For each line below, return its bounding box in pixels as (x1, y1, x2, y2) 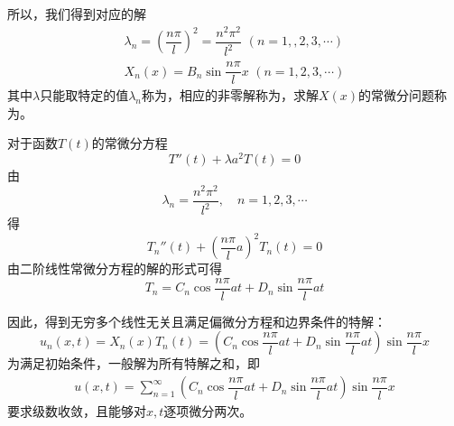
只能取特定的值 (40, 86, 129, 105)
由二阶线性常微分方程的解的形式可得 (7, 259, 222, 278)
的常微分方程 (91, 134, 168, 153)
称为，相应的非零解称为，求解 (142, 86, 320, 105)
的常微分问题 (358, 86, 435, 105)
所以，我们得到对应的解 (7, 5, 146, 23)
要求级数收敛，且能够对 (7, 402, 146, 421)
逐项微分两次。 (163, 402, 253, 421)
